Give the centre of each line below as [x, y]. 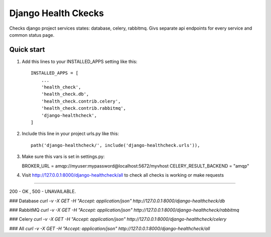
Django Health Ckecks [56, 13]
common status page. [32, 35]
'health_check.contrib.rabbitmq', [84, 108]
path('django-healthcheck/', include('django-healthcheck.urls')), [115, 145]
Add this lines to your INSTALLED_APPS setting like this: [80, 61]
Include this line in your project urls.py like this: [70, 134]
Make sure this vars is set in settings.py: [63, 156]
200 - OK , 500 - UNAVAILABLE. [43, 192]
